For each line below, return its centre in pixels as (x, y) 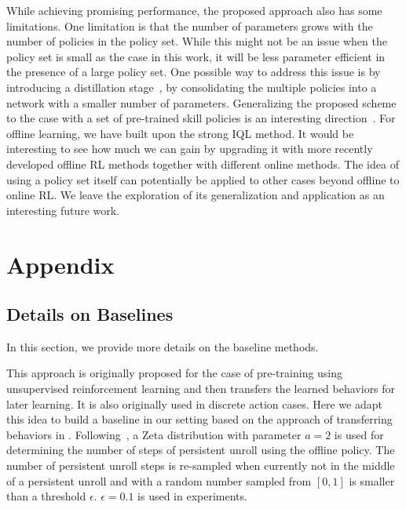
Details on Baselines (90, 314)
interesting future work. (63, 210)
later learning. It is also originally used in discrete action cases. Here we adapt (194, 404)
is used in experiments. (192, 496)
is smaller (372, 480)
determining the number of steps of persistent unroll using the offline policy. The (201, 450)
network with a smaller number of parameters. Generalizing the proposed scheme (201, 102)
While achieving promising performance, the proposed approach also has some (194, 10)
